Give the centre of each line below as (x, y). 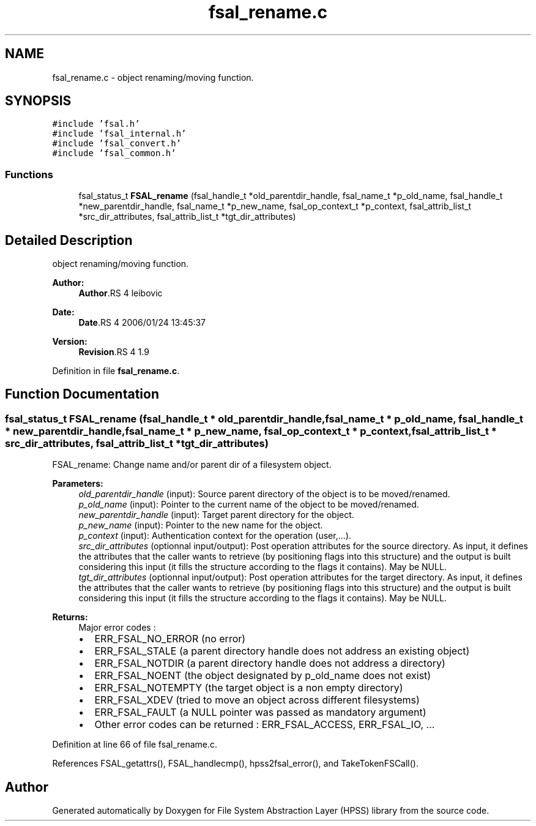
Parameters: (78, 484)
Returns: (70, 617)
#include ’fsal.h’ (96, 124)
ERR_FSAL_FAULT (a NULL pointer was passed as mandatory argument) (260, 712)
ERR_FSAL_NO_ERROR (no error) (170, 639)
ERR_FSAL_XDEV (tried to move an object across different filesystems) (257, 700)
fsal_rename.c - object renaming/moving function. (153, 77)
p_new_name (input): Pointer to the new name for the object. (201, 525)
